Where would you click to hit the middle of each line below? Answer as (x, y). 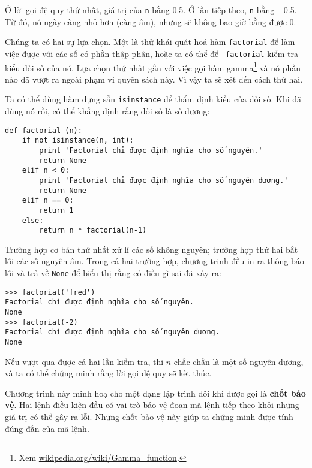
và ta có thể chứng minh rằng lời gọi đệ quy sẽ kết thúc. (108, 373)
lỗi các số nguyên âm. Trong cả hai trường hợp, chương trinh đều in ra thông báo (154, 261)
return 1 (56, 210)
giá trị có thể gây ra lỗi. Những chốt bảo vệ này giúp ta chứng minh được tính (149, 417)
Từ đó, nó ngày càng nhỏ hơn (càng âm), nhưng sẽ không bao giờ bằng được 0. (151, 21)
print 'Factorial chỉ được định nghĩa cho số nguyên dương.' (164, 180)
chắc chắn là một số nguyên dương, (238, 361)
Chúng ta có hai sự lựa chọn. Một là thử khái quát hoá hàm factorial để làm (150, 42)
